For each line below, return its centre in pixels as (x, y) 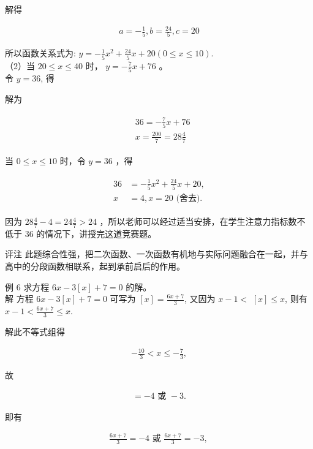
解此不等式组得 (35, 331)
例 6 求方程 (27, 286)
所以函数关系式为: (40, 53)
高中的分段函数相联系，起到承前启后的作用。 (95, 266)
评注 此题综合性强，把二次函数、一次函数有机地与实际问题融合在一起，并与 (156, 254)
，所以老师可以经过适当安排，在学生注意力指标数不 (202, 221)
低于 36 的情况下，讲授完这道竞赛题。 (81, 233)
